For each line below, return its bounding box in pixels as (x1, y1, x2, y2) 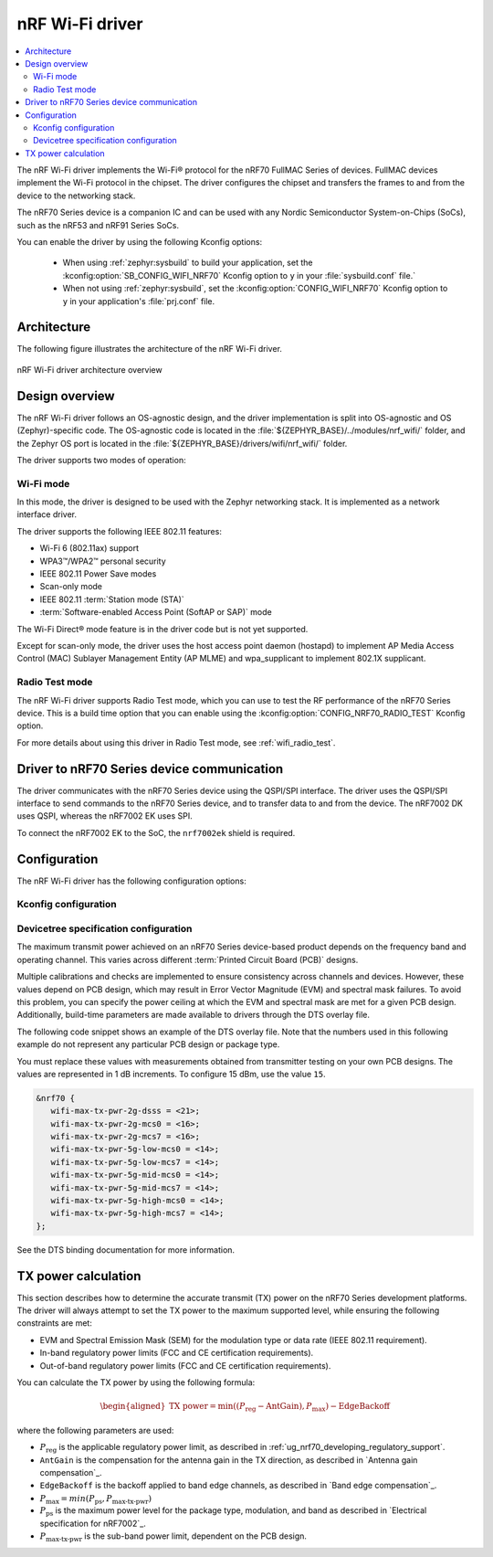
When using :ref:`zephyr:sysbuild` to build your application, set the (62, 257, 313, 269)
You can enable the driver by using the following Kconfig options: (16, 237, 263, 248)
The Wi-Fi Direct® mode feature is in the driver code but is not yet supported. (16, 623, 309, 634)
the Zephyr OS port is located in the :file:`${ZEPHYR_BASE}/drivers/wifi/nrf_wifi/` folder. (16, 438, 348, 449)
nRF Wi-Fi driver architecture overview (16, 364, 163, 375)
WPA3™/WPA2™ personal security (39, 556, 166, 567)
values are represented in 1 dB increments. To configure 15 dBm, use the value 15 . (16, 1068, 326, 1079)
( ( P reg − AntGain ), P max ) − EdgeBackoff (233, 1401, 390, 1414)
